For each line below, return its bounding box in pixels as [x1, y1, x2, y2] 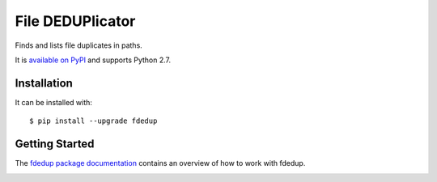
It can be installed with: [15, 97, 93, 107]
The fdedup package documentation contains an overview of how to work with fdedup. [15, 159, 306, 168]
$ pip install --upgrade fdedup [29, 116, 158, 125]
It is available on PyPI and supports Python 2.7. [15, 55, 172, 65]
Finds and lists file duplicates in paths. [15, 40, 143, 50]
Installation [15, 76, 73, 90]
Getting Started [15, 138, 95, 151]
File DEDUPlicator [15, 12, 136, 30]
